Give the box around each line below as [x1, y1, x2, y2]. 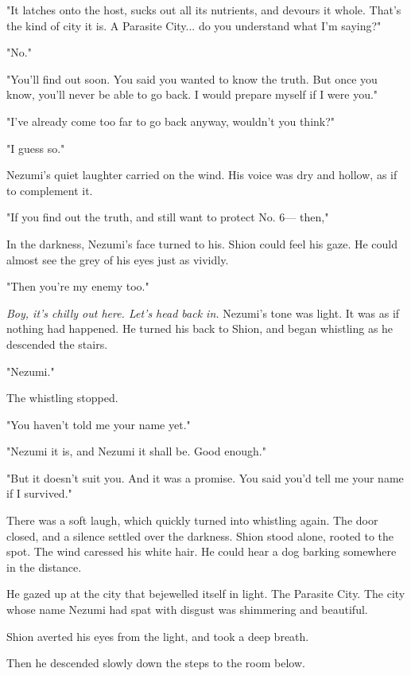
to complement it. [6, 182, 93, 198]
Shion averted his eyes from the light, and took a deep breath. [6, 627, 309, 644]
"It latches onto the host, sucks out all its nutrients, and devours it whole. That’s [6, 2, 401, 18]
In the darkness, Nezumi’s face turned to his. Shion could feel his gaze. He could [6, 235, 397, 252]
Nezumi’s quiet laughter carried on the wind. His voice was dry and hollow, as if [6, 166, 397, 183]
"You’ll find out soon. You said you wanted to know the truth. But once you [6, 70, 378, 87]
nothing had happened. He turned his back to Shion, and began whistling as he [6, 320, 394, 337]
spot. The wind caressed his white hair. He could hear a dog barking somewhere [6, 543, 397, 560]
